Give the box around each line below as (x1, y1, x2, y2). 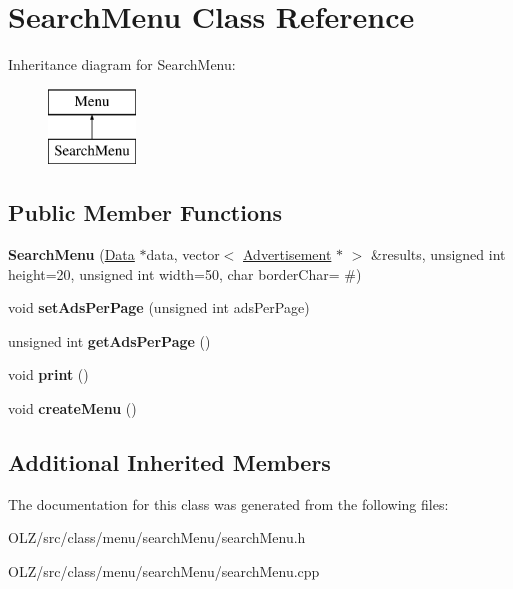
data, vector (146, 244, 220, 265)
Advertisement (242, 244, 332, 265)
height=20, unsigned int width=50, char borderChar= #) (8, 263, 362, 284)
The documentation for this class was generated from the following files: (8, 493, 449, 514)
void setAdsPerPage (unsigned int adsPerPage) (8, 297, 310, 318)
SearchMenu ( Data (8, 244, 135, 265)
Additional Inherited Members (8, 447, 331, 478)
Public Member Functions (8, 197, 282, 228)
